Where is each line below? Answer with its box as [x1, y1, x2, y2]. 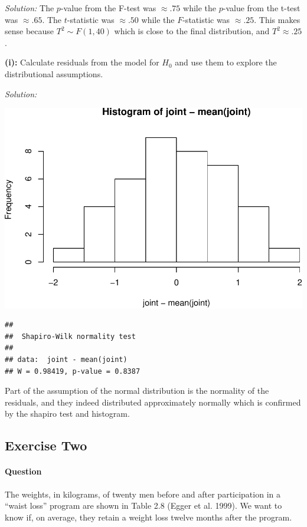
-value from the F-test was [60, 2, 156, 14]
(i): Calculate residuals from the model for [5, 56, 159, 68]
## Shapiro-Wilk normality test [5, 332, 136, 341]
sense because [5, 25, 54, 37]
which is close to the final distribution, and [114, 25, 270, 37]
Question [5, 465, 42, 477]
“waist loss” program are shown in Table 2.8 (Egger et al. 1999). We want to [5, 499, 282, 512]
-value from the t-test [223, 2, 301, 14]
